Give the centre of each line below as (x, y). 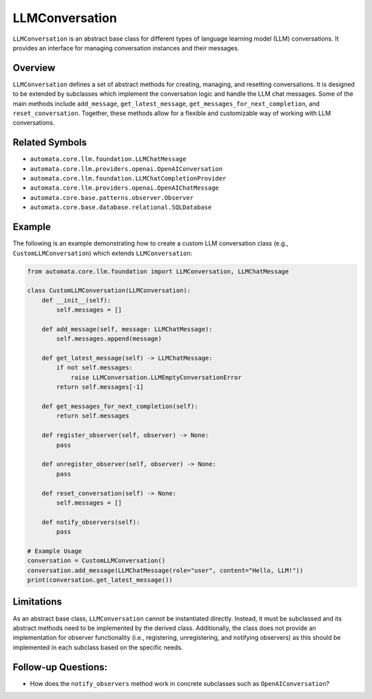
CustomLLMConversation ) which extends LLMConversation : (103, 253)
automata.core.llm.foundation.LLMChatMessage (108, 159)
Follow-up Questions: (60, 667)
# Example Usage (55, 551)
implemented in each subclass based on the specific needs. (98, 647)
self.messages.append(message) (109, 339)
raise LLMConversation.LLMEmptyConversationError (156, 377)
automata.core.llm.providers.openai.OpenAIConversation (126, 169)
